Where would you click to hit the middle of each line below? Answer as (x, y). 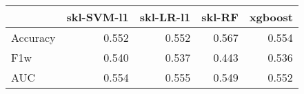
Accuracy (33, 37)
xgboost (271, 17)
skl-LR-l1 (165, 17)
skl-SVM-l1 (98, 17)
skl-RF (220, 17)
